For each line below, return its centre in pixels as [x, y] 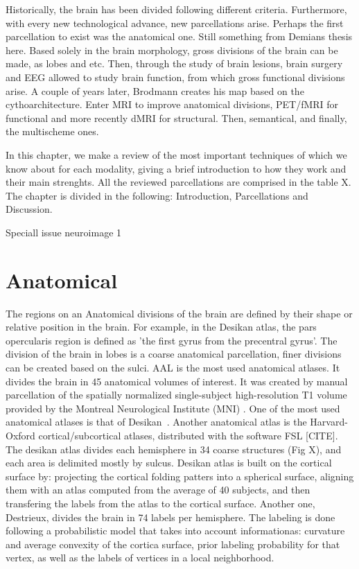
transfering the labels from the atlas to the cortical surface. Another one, [160, 503]
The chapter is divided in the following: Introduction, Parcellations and [157, 195]
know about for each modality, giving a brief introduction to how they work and [176, 168]
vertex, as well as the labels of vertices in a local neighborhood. [140, 558]
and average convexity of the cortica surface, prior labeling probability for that [173, 544]
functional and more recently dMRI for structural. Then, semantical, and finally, [176, 117]
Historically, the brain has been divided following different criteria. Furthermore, [176, 9]
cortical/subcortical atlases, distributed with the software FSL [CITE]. [188, 435]
